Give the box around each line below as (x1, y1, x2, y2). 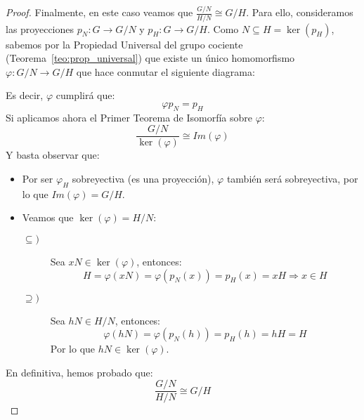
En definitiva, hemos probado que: (6, 365, 153, 379)
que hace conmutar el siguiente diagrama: (76, 64, 255, 79)
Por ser (22, 171, 53, 186)
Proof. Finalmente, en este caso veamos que (6, 5, 193, 20)
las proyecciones (6, 21, 74, 36)
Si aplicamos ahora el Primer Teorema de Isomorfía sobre (6, 110, 253, 124)
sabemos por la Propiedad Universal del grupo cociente (6, 37, 243, 51)
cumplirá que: (56, 88, 115, 103)
